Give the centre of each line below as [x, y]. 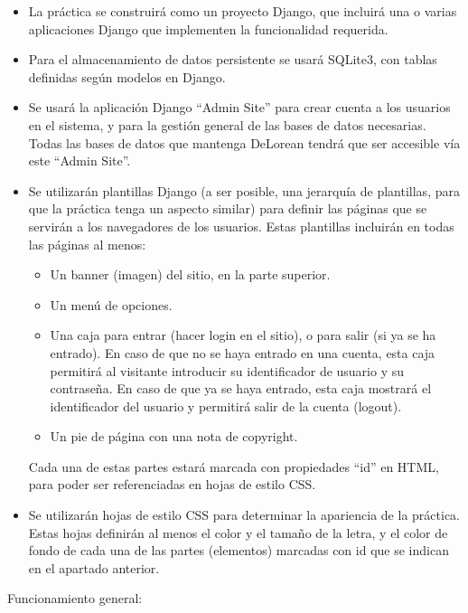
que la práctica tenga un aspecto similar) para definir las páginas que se [228, 208]
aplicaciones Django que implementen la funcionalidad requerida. [208, 28]
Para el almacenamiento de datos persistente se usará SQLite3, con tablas [233, 59]
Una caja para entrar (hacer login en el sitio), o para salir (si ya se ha [243, 335]
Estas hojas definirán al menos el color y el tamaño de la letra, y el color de [238, 532]
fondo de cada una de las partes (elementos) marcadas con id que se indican [239, 550]
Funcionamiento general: [75, 598]
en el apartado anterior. [94, 567]
